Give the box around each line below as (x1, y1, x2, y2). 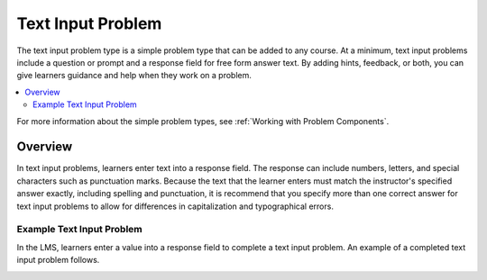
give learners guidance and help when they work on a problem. (16, 70, 252, 81)
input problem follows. (16, 255, 100, 266)
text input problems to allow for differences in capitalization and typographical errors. (16, 201, 334, 212)
